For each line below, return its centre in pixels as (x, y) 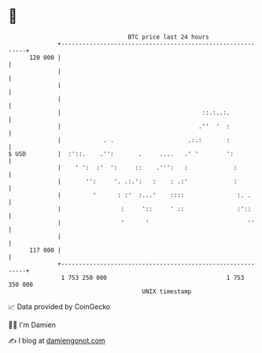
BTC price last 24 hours (169, 37)
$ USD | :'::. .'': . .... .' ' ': (121, 154)
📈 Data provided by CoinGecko (59, 307)
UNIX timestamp (167, 291)
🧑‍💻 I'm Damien (32, 325)
